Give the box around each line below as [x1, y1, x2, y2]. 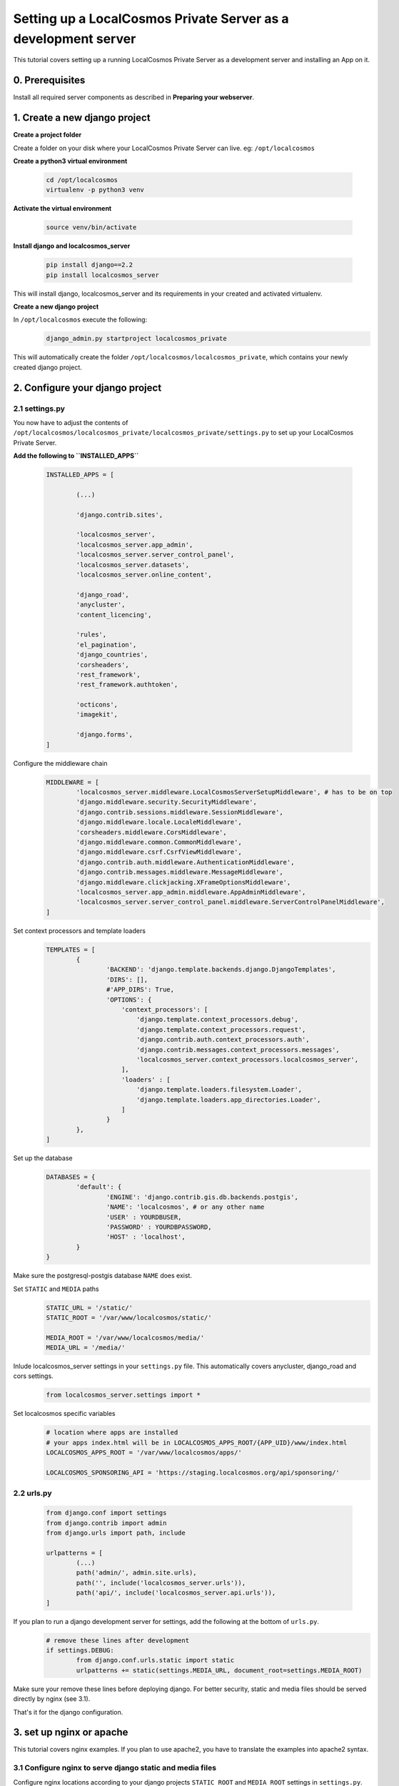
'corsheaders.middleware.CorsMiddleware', [76, 828, 228, 836]
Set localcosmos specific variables [13, 1410, 116, 1418]
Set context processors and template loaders [13, 926, 146, 935]
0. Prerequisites [13, 74, 86, 86]
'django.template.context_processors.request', [136, 1025, 306, 1034]
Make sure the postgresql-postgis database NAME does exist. [13, 1272, 193, 1280]
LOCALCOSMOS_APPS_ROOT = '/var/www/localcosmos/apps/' [46, 1449, 242, 1457]
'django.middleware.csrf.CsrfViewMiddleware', [76, 848, 242, 857]
